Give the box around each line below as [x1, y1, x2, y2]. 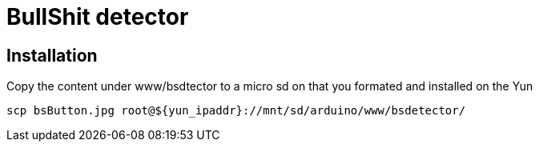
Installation [6, 45, 98, 66]
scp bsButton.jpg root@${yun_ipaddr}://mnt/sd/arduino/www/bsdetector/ [6, 104, 466, 118]
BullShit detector [6, 3, 189, 30]
